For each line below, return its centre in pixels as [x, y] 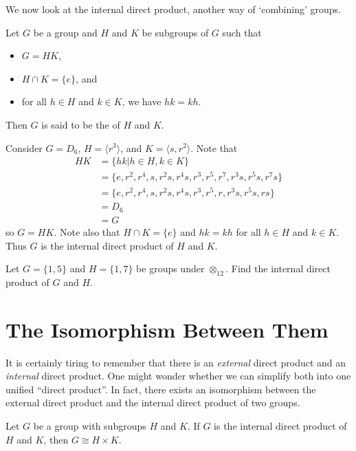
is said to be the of [81, 124]
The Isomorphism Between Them [167, 329]
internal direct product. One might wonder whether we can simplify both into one [178, 376]
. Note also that [87, 231]
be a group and [65, 32]
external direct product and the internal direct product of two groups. [153, 403]
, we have [142, 101]
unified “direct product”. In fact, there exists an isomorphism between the [161, 389]
